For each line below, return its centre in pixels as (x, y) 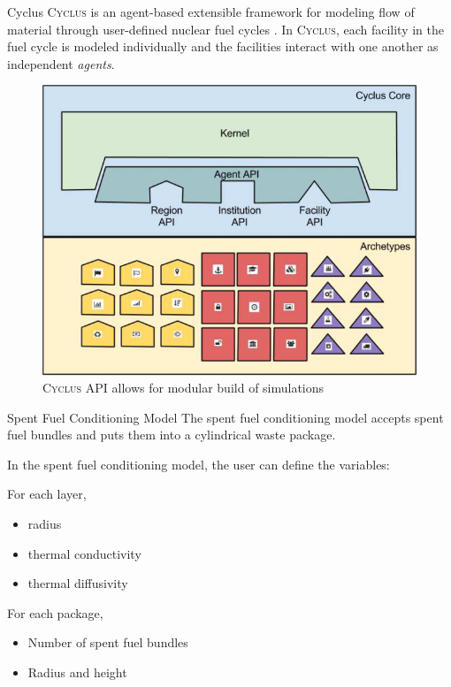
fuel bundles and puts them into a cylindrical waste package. (172, 435)
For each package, (55, 612)
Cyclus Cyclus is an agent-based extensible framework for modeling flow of (211, 11)
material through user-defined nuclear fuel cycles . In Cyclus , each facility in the (226, 29)
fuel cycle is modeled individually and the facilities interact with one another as (223, 46)
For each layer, (47, 494)
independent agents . (61, 63)
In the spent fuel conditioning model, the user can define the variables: (199, 464)
